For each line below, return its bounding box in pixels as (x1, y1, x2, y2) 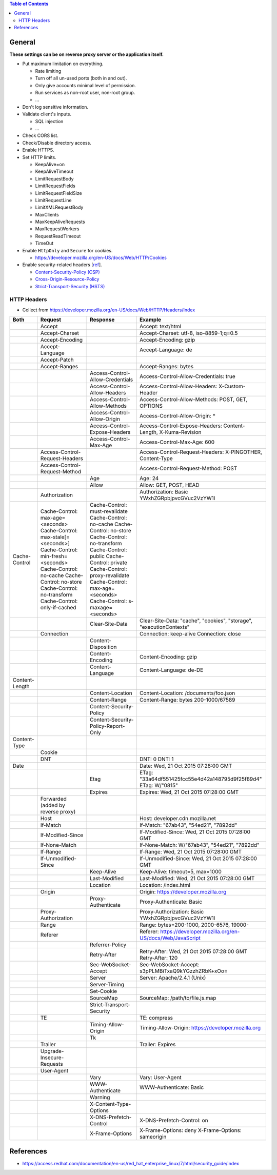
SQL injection (35, 118, 64, 124)
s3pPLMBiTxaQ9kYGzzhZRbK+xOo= (139, 967, 228, 974)
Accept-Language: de (139, 346, 192, 353)
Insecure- (40, 1054, 64, 1061)
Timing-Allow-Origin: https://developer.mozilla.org (139, 1024, 261, 1031)
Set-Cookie (90, 988, 117, 995)
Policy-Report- (90, 723, 125, 730)
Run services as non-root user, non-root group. (35, 90, 135, 96)
